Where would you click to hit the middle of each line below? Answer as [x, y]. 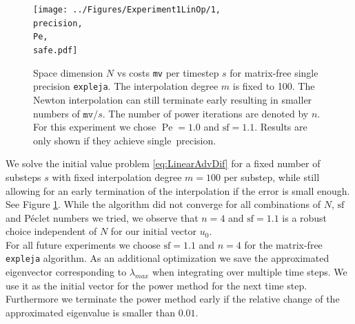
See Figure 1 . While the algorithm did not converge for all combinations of [163, 204]
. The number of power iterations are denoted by [205, 113]
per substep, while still [272, 177]
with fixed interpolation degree [117, 177]
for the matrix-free [283, 244]
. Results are [281, 127]
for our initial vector [154, 231]
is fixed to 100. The [274, 86]
